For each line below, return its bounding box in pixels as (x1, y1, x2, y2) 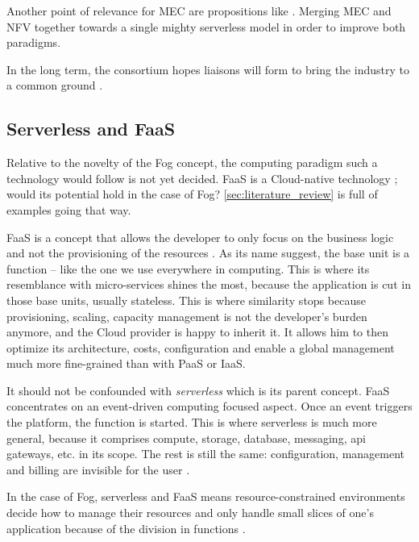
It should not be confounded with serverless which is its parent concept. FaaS (6, 381, 390, 398)
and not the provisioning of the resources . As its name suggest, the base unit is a (6, 244, 410, 261)
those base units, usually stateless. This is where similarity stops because (6, 291, 366, 308)
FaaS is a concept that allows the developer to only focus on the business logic (6, 228, 394, 245)
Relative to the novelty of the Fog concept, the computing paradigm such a (6, 154, 378, 171)
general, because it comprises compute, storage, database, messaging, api (6, 429, 366, 446)
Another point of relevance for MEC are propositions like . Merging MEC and (6, 2, 392, 19)
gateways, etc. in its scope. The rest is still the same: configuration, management (6, 445, 405, 462)
